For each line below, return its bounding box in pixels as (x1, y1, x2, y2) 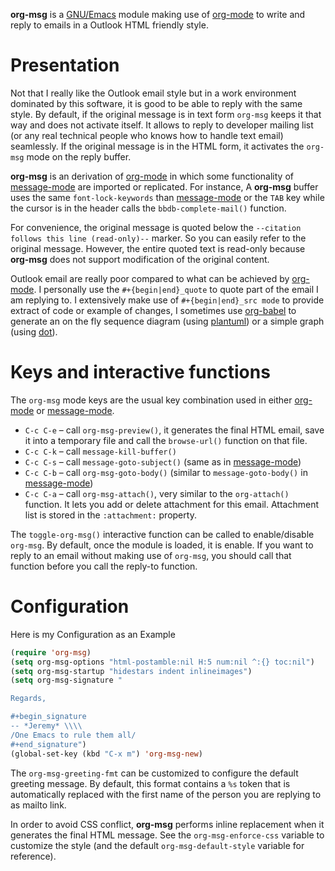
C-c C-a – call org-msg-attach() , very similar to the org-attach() (24, 487, 290, 499)
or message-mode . (36, 404, 115, 416)
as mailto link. (10, 799, 67, 811)
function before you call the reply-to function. (10, 560, 198, 572)
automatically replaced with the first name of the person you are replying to (10, 788, 322, 800)
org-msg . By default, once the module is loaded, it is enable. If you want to (10, 539, 314, 551)
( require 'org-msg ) (10, 647, 92, 658)
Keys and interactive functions (10, 361, 271, 384)
